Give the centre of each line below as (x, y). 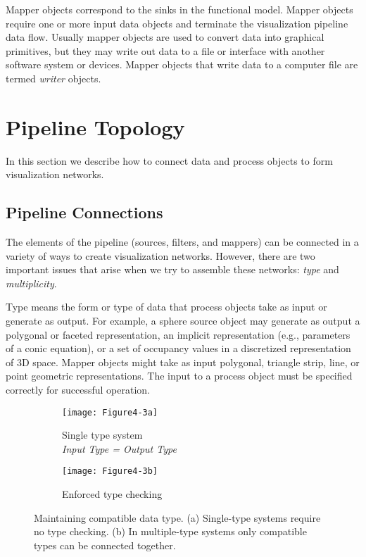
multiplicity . (31, 283)
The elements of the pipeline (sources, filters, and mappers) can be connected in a (182, 242)
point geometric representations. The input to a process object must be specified (179, 376)
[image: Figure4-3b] (110, 471)
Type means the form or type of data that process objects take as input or (166, 307)
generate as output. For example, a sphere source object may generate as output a (183, 321)
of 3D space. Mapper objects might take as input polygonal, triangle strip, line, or (183, 362)
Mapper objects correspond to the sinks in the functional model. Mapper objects (179, 9)
